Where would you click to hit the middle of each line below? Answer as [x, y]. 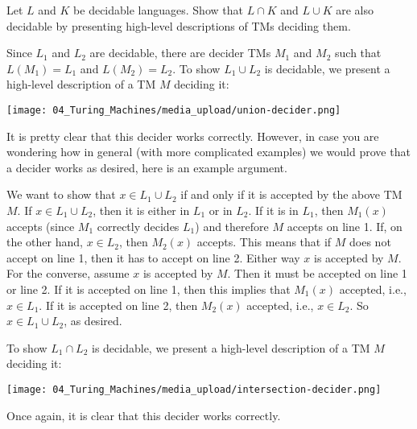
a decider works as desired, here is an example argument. [147, 167]
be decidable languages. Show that [158, 10]
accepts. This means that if [264, 242]
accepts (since [41, 226]
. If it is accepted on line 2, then [118, 305]
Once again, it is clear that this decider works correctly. [144, 415]
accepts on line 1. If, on [345, 226]
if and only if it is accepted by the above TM [291, 194]
